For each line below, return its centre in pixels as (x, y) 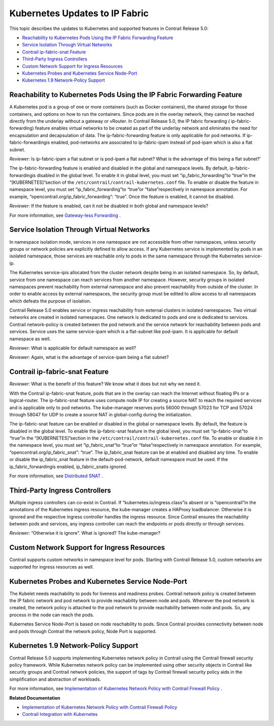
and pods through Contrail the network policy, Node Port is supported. (83, 631)
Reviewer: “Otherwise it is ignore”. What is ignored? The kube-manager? (85, 533)
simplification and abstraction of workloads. (55, 679)
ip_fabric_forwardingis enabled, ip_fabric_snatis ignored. (68, 467)
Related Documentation (35, 698)
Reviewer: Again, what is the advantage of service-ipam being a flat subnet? (89, 357)
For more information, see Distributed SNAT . (56, 476)
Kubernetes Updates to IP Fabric (79, 13)
